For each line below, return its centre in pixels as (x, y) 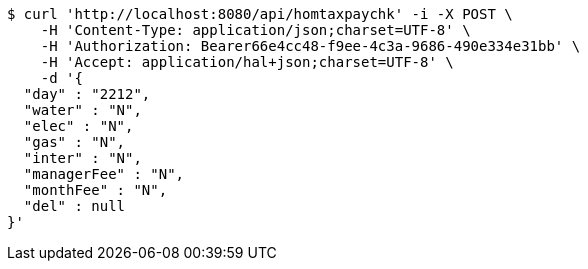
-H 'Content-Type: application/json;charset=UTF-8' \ (255, 30)
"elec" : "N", (78, 126)
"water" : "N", (82, 110)
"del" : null (74, 206)
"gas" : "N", (74, 142)
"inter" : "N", (82, 158)
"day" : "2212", (87, 94)
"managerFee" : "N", (104, 174)
